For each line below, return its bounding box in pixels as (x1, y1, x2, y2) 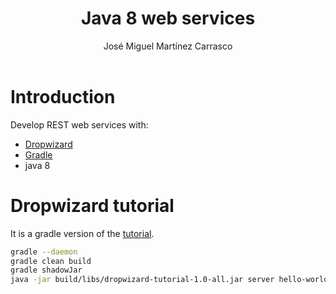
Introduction (10, 85, 116, 108)
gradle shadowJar (10, 265, 83, 276)
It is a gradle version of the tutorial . (10, 227, 155, 239)
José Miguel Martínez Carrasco (103, 40, 233, 52)
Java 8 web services (80, 7, 256, 30)
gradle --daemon (10, 247, 78, 257)
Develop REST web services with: (10, 118, 149, 131)
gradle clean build (10, 256, 92, 266)
